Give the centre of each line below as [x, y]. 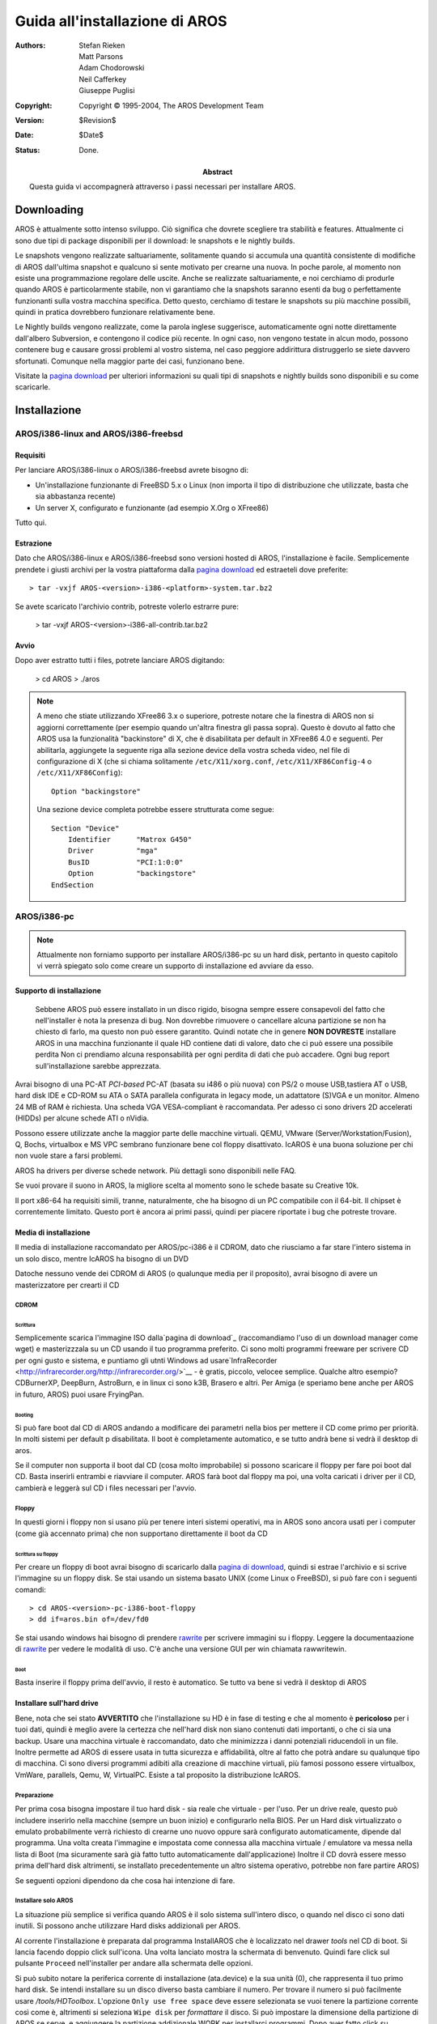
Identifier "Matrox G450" [130, 839]
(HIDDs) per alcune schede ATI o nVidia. [82, 1118]
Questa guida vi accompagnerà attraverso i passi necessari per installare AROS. [163, 187]
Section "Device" [85, 828]
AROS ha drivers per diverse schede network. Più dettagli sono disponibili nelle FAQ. [156, 1171]
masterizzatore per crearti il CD [67, 1285]
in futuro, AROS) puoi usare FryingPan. [80, 1394]
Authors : [30, 45]
